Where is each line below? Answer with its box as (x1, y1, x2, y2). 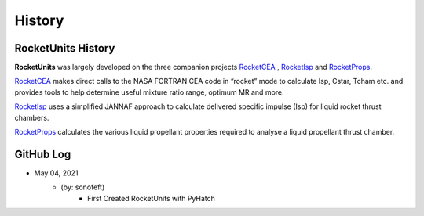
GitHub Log (14, 147, 71, 160)
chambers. (14, 113, 49, 122)
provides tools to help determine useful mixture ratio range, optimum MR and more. (14, 87, 284, 97)
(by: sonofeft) (60, 182, 105, 192)
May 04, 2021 (34, 168, 79, 178)
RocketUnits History (14, 41, 115, 55)
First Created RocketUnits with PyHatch (87, 193, 216, 203)
